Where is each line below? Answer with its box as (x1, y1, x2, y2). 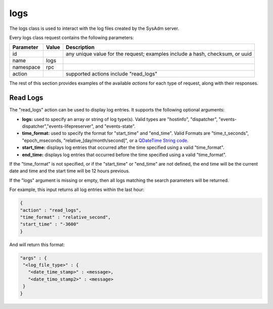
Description (66, 44, 95, 51)
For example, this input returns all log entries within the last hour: (9, 186, 145, 192)
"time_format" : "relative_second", (20, 214, 111, 220)
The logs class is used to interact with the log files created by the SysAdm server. (9, 25, 179, 31)
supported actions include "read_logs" (66, 70, 158, 78)
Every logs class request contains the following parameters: (9, 34, 134, 41)
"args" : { (20, 255, 47, 261)
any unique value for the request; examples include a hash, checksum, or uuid (66, 51, 252, 58)
